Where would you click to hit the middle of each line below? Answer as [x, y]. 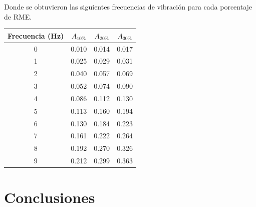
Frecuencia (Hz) [36, 35]
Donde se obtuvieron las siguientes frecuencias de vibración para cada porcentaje [128, 7]
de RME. [18, 16]
